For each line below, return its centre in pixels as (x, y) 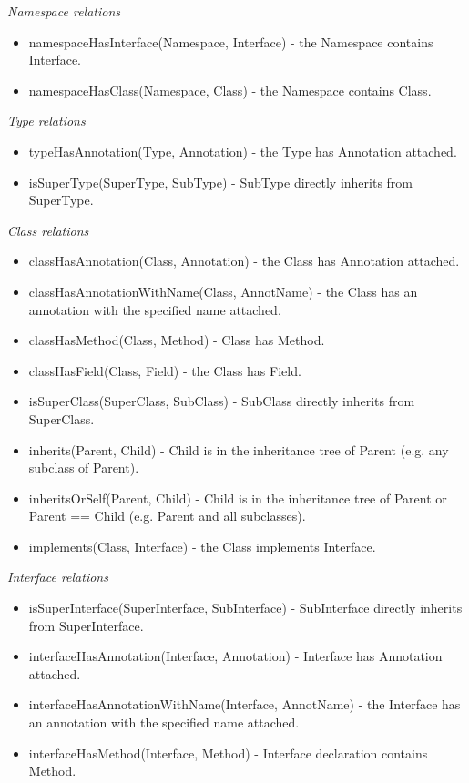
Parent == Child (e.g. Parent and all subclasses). (167, 516)
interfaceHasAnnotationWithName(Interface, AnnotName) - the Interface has (245, 704)
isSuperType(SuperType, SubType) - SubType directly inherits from (220, 182)
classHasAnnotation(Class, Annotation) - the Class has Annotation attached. (244, 261)
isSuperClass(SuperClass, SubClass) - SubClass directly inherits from (222, 401)
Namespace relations (64, 11)
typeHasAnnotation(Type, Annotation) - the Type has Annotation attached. (243, 151)
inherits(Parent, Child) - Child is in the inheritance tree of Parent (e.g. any (239, 449)
